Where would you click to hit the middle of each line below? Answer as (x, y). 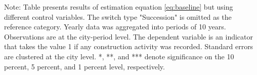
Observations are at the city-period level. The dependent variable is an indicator (128, 36)
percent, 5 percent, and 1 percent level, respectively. (84, 66)
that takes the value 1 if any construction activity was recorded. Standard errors (129, 46)
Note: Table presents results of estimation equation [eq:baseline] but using (119, 7)
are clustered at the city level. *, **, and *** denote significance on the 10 (119, 56)
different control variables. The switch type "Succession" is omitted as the (118, 16)
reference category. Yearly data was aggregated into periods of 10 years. (115, 27)
